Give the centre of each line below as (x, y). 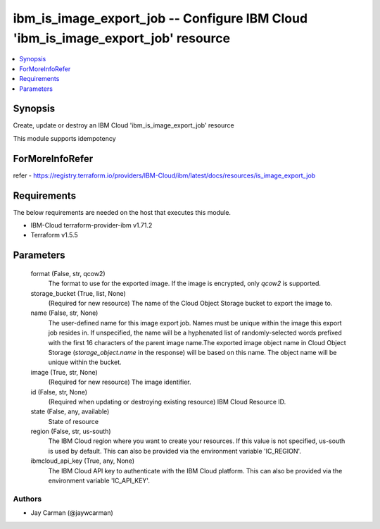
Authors (27, 499)
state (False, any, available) (70, 411)
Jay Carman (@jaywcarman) (72, 513)
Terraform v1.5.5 (55, 235)
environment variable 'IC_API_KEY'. (99, 481)
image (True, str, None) (64, 372)
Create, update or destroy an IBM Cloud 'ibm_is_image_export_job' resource (124, 125)
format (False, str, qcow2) (68, 273)
